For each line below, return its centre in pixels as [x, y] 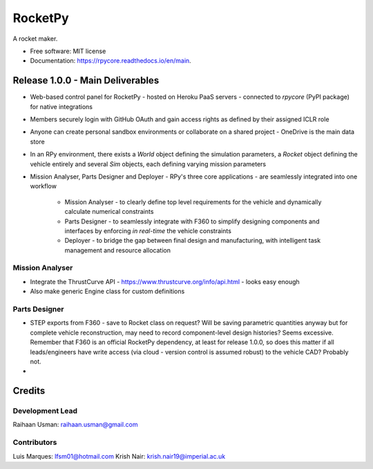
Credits [29, 391]
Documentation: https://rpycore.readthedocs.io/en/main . [111, 61]
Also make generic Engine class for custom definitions [107, 291]
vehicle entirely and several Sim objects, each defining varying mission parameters [148, 164]
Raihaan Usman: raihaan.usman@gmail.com [75, 425]
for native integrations [61, 106]
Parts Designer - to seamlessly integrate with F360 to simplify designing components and [192, 221]
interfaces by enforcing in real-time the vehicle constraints [148, 230]
